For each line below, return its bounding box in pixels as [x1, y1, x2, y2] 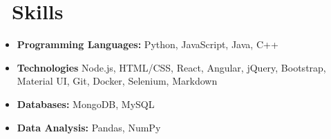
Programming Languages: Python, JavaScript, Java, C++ [17, 37, 278, 52]
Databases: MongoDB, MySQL [17, 96, 155, 111]
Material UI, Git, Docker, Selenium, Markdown [17, 74, 218, 88]
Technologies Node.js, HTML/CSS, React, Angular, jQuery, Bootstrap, [17, 60, 326, 74]
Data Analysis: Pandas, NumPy [17, 120, 161, 134]
